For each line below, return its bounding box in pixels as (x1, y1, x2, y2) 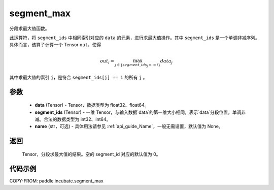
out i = (99, 58, 115, 65)
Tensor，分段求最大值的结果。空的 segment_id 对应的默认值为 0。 (22, 151, 161, 157)
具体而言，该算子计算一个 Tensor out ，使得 (9, 42, 101, 48)
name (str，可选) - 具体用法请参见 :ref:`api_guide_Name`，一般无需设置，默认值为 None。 (35, 123, 223, 130)
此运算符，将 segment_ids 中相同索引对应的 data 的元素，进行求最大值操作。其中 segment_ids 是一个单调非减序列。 (9, 35, 260, 41)
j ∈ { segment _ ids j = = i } (115, 62, 161, 68)
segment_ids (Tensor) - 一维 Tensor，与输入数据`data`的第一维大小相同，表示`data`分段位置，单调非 (35, 109, 246, 115)
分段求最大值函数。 (9, 25, 50, 31)
